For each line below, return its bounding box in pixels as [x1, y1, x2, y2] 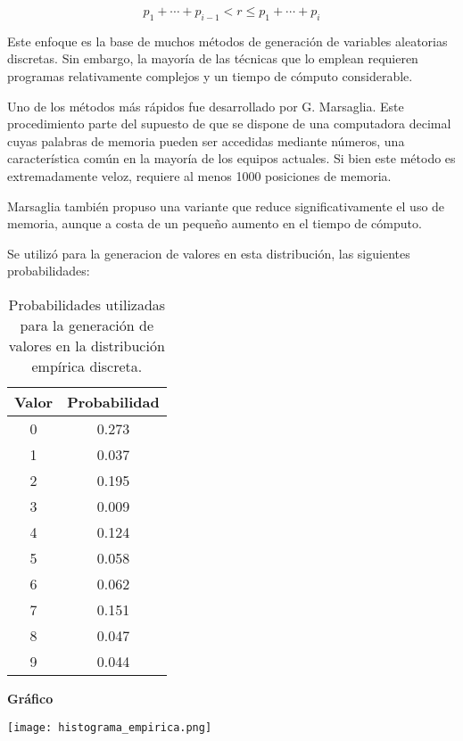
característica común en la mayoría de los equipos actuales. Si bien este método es [7, 149, 456, 168]
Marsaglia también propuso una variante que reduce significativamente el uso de [7, 196, 445, 215]
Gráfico [7, 688, 54, 707]
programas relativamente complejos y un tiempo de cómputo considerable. [7, 66, 413, 85]
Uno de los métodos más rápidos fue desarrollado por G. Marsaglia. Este [7, 96, 404, 115]
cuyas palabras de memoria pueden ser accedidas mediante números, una [7, 131, 405, 150]
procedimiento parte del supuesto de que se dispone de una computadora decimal [7, 114, 451, 133]
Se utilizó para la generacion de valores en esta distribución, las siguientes [7, 243, 410, 262]
